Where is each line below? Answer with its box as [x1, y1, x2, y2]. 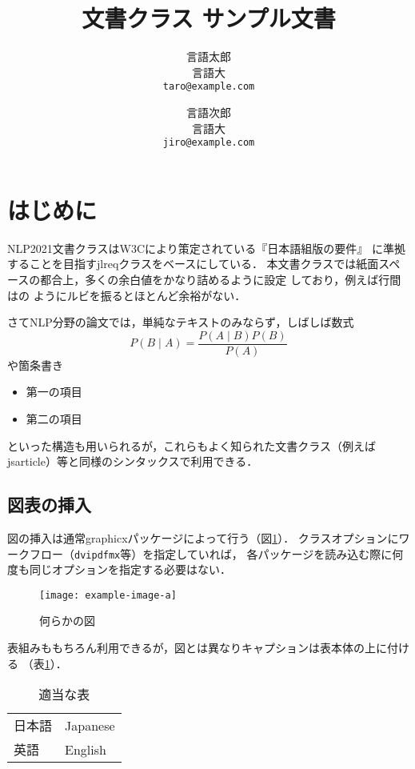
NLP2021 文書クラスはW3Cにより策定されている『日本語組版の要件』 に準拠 [7, 239, 405, 256]
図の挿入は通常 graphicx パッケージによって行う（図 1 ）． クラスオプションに [7, 529, 399, 546]
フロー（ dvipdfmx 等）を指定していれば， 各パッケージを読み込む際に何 [29, 545, 404, 562]
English [65, 739, 106, 759]
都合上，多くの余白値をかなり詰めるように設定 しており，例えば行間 [40, 270, 401, 287]
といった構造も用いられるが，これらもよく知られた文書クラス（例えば [7, 437, 376, 454]
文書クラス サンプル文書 [82, 2, 336, 34]
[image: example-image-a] [39, 589, 177, 601]
